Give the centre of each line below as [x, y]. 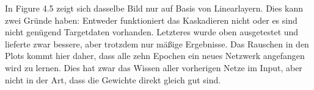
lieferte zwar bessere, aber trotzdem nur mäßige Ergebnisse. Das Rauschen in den [157, 43]
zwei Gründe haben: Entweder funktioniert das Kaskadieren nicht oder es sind [151, 20]
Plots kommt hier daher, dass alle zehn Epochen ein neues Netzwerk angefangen [155, 56]
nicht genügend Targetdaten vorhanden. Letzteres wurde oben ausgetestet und [152, 32]
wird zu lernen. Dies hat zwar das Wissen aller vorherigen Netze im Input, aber [154, 67]
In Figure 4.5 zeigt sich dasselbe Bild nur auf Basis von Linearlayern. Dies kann [154, 8]
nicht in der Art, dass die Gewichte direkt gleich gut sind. [113, 79]
